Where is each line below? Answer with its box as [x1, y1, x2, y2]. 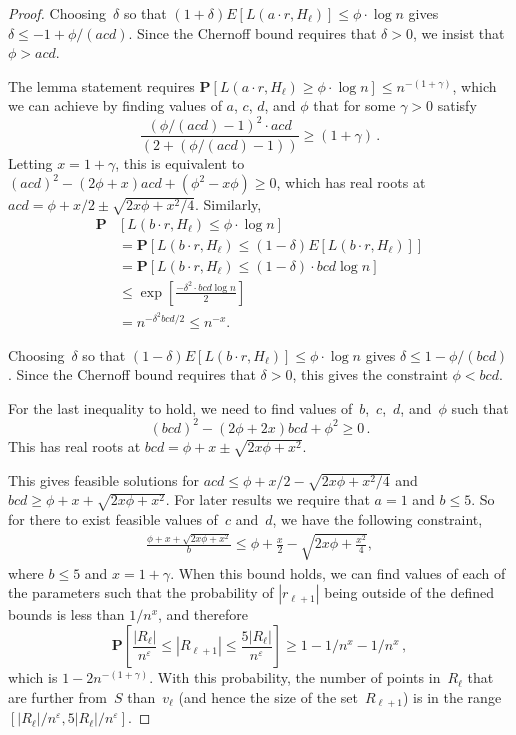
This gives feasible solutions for [8, 469, 199, 490]
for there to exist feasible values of [8, 509, 218, 530]
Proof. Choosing [8, 3, 107, 23]
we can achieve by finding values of [8, 95, 222, 116]
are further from [8, 686, 107, 707]
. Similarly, [195, 194, 262, 215]
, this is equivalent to [115, 152, 245, 173]
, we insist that [412, 22, 505, 43]
